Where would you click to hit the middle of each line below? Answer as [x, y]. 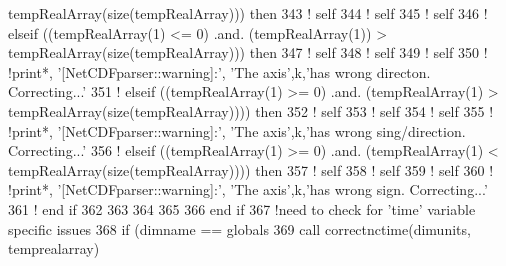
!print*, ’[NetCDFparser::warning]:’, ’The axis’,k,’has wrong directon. [219, 71]
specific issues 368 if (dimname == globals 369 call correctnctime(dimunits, [239, 228]
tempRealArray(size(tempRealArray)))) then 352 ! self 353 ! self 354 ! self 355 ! [251, 110]
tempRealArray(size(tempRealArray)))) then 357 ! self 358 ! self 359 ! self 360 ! [251, 169]
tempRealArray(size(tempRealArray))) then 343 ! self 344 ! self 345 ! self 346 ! [248, 13]
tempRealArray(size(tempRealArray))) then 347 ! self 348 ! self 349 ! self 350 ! [248, 52]
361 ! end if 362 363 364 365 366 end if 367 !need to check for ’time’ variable [242, 208]
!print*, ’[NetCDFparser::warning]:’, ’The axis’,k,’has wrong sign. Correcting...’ [248, 189]
